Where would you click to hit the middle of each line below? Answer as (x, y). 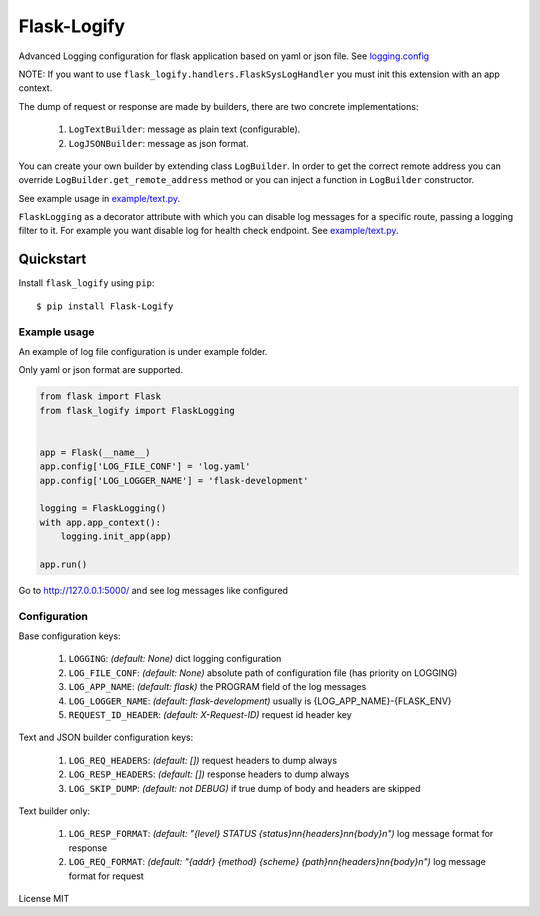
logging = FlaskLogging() (103, 508)
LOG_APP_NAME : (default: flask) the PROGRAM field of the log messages (217, 687)
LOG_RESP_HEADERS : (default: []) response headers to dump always (209, 774)
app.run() (63, 564)
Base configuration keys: (69, 636)
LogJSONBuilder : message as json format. (158, 143)
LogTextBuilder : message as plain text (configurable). (184, 129)
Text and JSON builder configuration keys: (106, 737)
